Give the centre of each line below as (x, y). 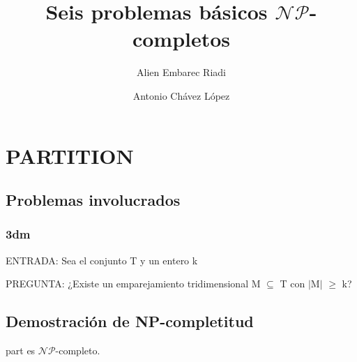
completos (181, 39)
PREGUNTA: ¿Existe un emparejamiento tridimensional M (133, 284)
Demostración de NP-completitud (130, 321)
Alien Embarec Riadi (181, 72)
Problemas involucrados (93, 200)
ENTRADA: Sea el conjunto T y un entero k (102, 260)
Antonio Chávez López (181, 95)
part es (21, 350)
